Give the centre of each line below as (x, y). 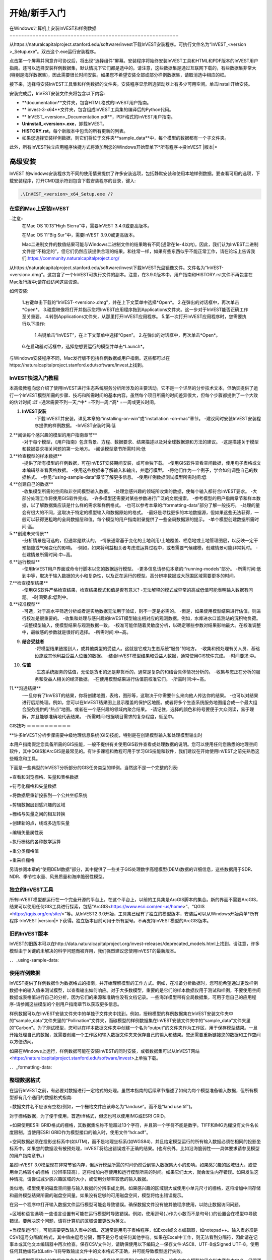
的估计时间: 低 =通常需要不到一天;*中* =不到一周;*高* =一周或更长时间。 (84, 402)
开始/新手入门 (38, 13)
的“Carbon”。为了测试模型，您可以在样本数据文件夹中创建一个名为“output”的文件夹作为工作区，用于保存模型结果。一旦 (133, 1028)
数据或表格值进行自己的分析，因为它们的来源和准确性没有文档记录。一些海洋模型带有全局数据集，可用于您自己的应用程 (133, 997)
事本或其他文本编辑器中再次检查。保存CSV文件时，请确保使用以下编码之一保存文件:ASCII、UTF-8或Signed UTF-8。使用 (134, 1244)
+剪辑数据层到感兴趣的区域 (37, 804)
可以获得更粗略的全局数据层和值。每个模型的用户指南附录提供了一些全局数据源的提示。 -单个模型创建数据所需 (140, 520)
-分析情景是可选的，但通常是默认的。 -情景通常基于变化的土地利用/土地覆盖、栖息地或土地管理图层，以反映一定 (138, 541)
